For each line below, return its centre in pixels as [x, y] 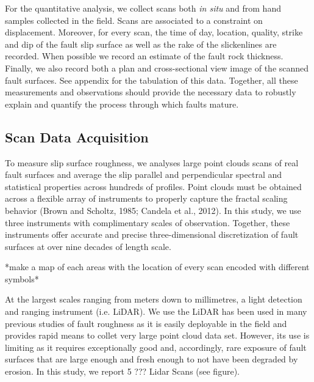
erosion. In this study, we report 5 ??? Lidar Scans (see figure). [122, 371]
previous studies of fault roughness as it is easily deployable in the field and [146, 323]
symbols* [22, 278]
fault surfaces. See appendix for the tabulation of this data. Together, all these [152, 80]
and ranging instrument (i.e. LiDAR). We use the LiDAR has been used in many [156, 311]
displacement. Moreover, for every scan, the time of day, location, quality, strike [154, 32]
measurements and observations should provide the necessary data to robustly [151, 92]
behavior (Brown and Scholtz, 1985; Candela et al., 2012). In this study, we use [153, 210]
